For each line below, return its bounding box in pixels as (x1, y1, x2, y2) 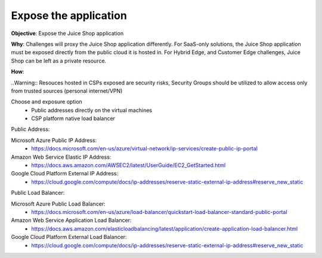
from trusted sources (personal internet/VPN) (11, 87, 123, 95)
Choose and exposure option (11, 98, 83, 105)
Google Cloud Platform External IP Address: (11, 170, 119, 177)
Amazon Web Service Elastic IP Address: (11, 153, 112, 161)
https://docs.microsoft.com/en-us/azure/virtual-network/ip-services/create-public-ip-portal (31, 145, 258, 152)
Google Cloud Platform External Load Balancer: (11, 234, 128, 241)
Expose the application (11, 9, 128, 22)
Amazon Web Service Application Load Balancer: (11, 217, 132, 224)
